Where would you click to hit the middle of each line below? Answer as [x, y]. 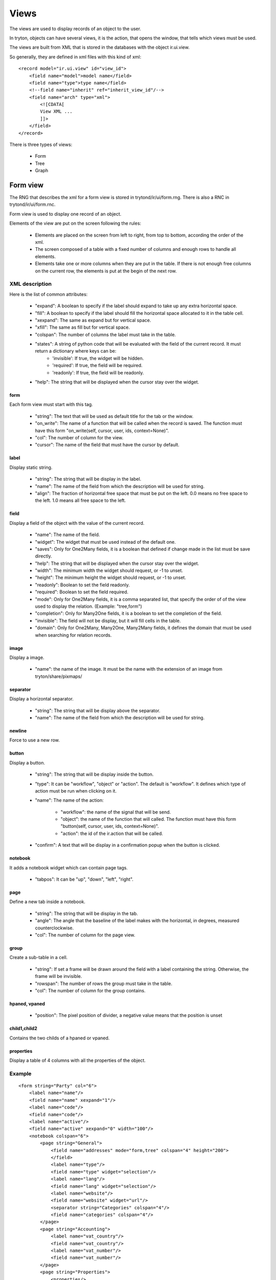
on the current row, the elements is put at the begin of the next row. [106, 271]
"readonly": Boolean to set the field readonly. [83, 585]
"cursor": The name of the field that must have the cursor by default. [107, 445]
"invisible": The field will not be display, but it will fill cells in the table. [108, 621]
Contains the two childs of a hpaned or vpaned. [60, 1038]
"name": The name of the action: [70, 800]
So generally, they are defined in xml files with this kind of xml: [75, 57]
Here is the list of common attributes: [49, 294]
